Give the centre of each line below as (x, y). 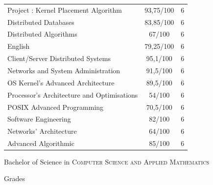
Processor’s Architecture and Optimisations (73, 94)
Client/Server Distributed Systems (59, 58)
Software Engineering (39, 119)
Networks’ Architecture (42, 131)
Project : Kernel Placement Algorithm (65, 10)
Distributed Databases (41, 22)
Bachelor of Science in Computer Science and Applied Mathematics (106, 162)
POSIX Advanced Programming (56, 107)
